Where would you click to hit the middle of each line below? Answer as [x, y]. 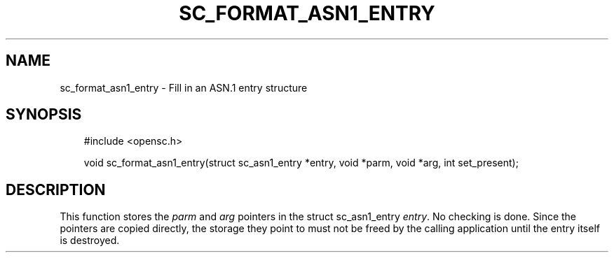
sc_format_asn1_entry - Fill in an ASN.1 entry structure [184, 87]
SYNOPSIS [44, 115]
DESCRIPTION [56, 189]
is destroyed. [90, 241]
